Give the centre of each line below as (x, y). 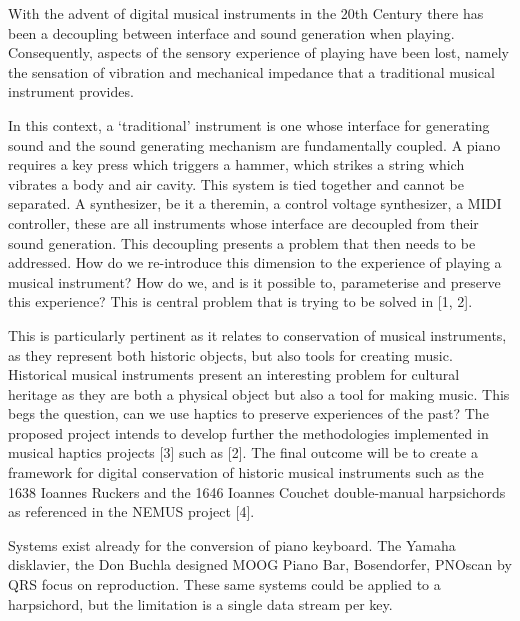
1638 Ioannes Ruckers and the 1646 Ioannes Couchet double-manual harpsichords (257, 491)
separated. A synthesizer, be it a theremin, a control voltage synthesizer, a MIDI (255, 203)
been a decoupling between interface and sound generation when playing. (231, 32)
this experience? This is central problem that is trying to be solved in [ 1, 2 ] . (240, 301)
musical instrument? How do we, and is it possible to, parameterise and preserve (254, 281)
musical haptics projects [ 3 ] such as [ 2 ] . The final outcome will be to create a (243, 452)
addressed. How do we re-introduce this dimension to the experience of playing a (255, 262)
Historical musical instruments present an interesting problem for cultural (234, 374)
